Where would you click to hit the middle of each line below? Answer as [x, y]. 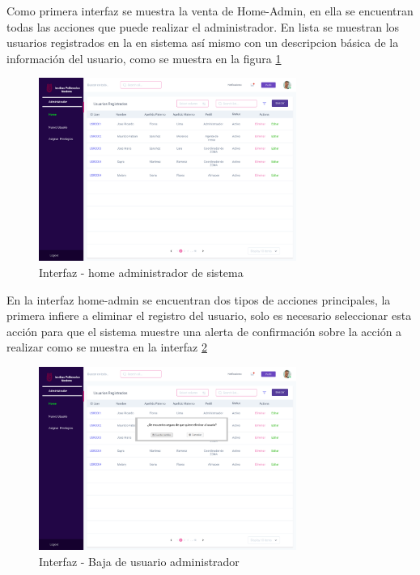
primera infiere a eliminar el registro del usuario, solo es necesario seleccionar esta [209, 315]
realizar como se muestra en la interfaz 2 [107, 347]
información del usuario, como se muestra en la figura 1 [144, 58]
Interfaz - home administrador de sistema [141, 273]
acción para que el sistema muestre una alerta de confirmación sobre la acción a [204, 331]
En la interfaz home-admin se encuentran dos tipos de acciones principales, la [199, 299]
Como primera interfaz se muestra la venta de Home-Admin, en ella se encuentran [210, 11]
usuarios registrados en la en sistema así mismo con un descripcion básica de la [203, 43]
